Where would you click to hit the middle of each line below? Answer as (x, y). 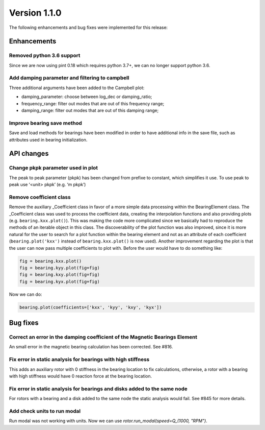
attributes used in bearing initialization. (48, 140)
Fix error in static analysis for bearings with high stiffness (79, 359)
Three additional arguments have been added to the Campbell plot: (77, 88)
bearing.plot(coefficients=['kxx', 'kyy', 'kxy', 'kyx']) (91, 307)
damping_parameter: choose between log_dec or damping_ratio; (87, 97)
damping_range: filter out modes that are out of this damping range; (90, 111)
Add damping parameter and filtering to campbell (69, 78)
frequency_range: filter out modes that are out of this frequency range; (93, 103)
